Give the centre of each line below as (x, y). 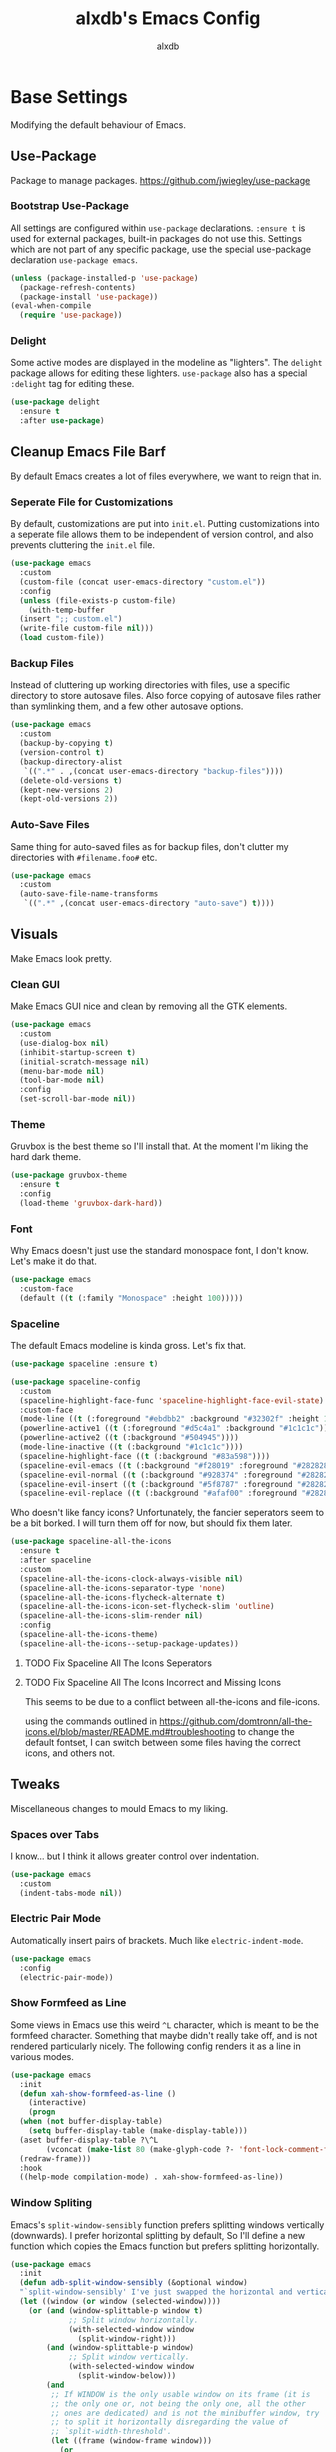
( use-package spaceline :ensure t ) (84, 1364)
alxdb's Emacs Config (168, 18)
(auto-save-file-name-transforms (89, 894)
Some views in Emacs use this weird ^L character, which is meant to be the (165, 2024)
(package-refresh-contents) (78, 287)
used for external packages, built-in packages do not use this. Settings (156, 238)
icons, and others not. (70, 1753)
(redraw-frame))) (55, 2158)
